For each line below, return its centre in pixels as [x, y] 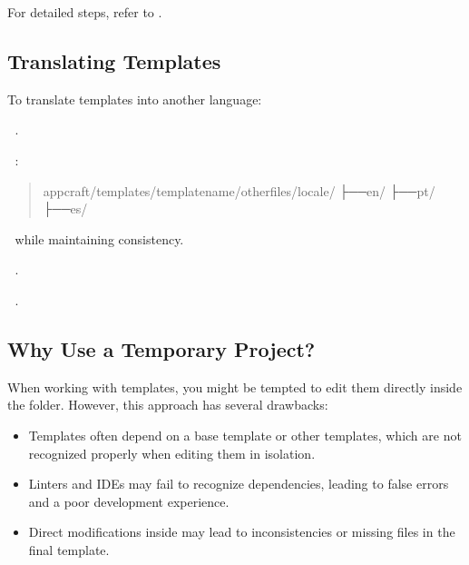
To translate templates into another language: [135, 99]
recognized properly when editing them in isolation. [172, 453]
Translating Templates [114, 60]
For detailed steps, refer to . [85, 12]
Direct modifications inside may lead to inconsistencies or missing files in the [242, 532]
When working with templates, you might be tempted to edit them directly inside [235, 387]
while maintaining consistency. [99, 238]
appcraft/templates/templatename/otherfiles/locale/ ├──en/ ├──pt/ [239, 190]
